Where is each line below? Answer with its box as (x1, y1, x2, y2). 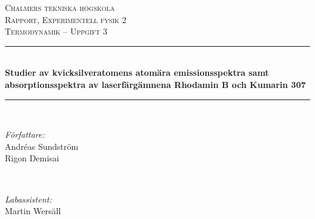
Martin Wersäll (5, 204, 61, 217)
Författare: (5, 128, 45, 141)
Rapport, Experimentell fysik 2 (5, 13, 127, 25)
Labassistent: (5, 192, 52, 205)
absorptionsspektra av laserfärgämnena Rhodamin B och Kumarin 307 (5, 78, 306, 90)
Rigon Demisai (5, 152, 59, 164)
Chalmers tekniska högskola (5, 1, 115, 13)
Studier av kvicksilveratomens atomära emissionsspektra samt (5, 66, 269, 79)
